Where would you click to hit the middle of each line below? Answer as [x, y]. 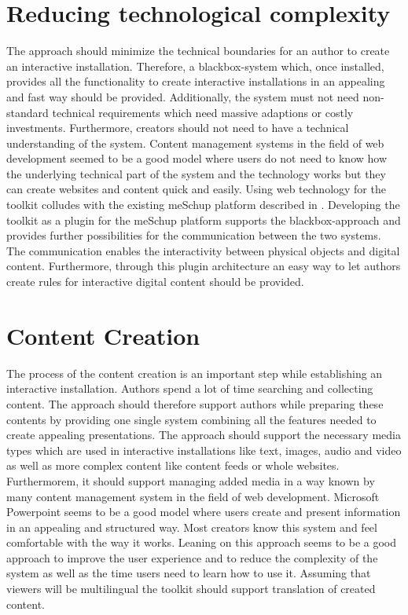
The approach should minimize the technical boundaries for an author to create [198, 51]
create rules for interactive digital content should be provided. [155, 282]
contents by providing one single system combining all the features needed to [191, 419]
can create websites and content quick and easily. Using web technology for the [196, 189]
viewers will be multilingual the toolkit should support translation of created [191, 589]
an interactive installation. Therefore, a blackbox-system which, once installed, [195, 66]
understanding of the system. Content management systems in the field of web [195, 143]
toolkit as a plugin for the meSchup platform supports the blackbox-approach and [204, 220]
